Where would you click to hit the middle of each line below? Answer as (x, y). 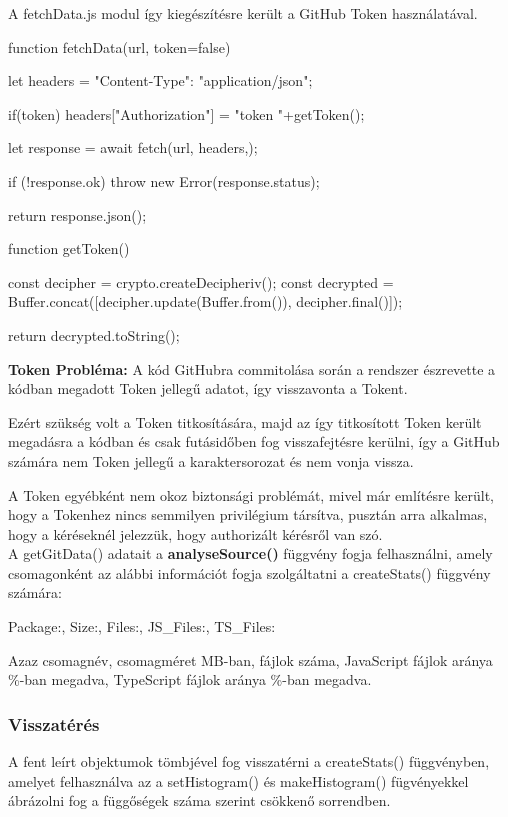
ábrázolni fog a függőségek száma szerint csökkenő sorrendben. (199, 800)
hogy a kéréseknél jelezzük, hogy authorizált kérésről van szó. (195, 533)
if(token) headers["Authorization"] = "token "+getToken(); (186, 113)
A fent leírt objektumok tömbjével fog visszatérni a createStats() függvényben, (249, 761)
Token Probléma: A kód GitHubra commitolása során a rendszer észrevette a (252, 368)
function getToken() (69, 248)
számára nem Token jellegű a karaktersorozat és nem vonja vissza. (211, 460)
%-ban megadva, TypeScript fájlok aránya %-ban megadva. (190, 679)
